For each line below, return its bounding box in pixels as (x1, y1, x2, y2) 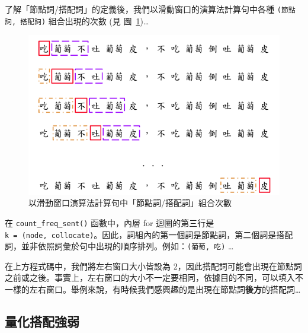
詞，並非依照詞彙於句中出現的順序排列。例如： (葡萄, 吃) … (5, 240, 234, 252)
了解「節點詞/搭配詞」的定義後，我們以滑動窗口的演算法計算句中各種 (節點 (5, 3, 296, 15)
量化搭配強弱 (5, 312, 79, 330)
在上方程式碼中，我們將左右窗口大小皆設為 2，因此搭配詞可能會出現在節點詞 (5, 259, 302, 272)
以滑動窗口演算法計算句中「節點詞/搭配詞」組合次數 (28, 196, 232, 209)
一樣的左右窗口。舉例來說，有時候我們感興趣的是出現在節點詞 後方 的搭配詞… (5, 283, 301, 296)
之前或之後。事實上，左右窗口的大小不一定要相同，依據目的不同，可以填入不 (5, 271, 303, 284)
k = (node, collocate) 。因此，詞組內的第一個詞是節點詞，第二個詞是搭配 (5, 228, 293, 240)
